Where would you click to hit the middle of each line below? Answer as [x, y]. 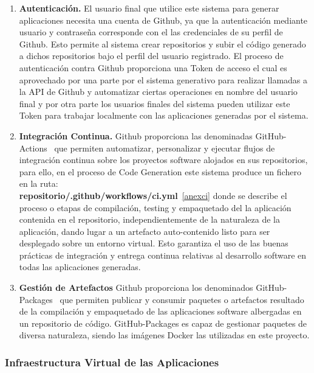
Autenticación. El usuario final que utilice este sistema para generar [149, 8]
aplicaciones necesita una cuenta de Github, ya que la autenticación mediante [163, 20]
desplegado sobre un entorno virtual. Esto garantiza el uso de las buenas [154, 243]
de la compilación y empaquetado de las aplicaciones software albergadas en [160, 311]
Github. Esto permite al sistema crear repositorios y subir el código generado [162, 44]
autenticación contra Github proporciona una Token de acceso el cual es [153, 67]
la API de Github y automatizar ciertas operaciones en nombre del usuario [158, 92]
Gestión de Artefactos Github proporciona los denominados [136, 288]
